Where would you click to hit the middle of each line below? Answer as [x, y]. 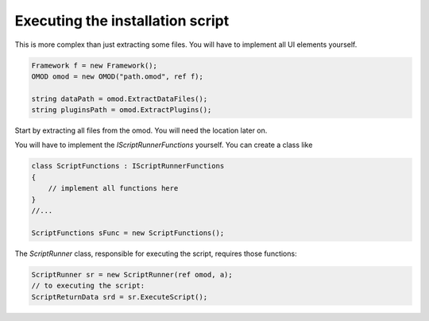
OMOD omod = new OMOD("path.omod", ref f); [118, 76]
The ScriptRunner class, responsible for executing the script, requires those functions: [156, 253]
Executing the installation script [122, 21]
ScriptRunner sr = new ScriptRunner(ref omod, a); [132, 275]
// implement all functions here [113, 188]
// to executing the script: [88, 286]
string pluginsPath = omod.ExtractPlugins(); [122, 110]
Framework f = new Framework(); [95, 65]
